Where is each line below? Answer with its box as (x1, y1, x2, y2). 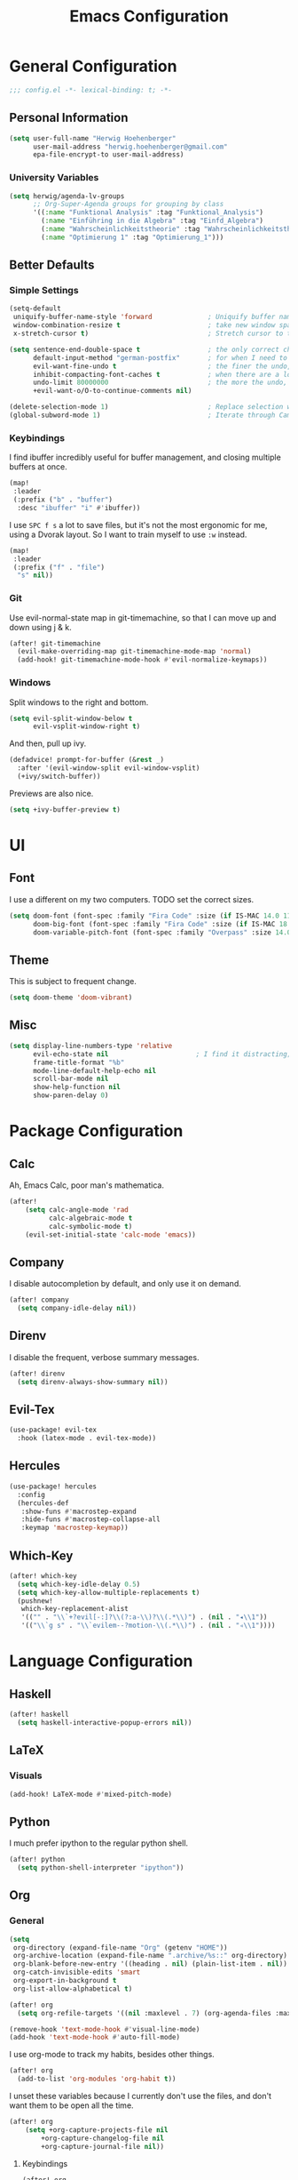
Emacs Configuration (69, 6, 229, 27)
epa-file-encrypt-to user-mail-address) (32, 150, 184, 159)
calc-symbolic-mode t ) (48, 1222, 133, 1230)
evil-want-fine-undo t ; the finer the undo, (32, 362, 292, 371)
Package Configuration (9, 1121, 184, 1142)
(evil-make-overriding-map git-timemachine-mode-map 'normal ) (17, 647, 252, 656)
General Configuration (9, 56, 177, 76)
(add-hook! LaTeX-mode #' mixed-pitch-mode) (9, 1790, 173, 1799)
